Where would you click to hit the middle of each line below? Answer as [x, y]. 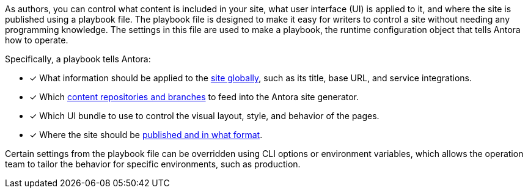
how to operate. [37, 40]
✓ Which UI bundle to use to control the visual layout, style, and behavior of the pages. [204, 116]
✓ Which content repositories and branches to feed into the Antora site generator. [194, 97]
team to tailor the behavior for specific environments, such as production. [153, 164]
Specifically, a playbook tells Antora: [78, 59]
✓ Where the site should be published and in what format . [146, 135]
